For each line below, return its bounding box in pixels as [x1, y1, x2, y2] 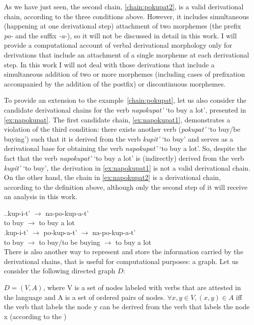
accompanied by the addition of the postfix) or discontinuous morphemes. [4, 78, 226, 89]
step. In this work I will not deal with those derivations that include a [4, 59, 215, 69]
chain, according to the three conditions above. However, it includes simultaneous [4, 11, 249, 21]
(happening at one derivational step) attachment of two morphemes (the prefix [4, 21, 241, 31]
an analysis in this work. [4, 191, 78, 202]
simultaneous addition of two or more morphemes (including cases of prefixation [4, 69, 245, 79]
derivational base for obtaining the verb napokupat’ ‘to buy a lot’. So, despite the [4, 143, 247, 153]
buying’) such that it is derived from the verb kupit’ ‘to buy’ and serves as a [4, 133, 233, 144]
